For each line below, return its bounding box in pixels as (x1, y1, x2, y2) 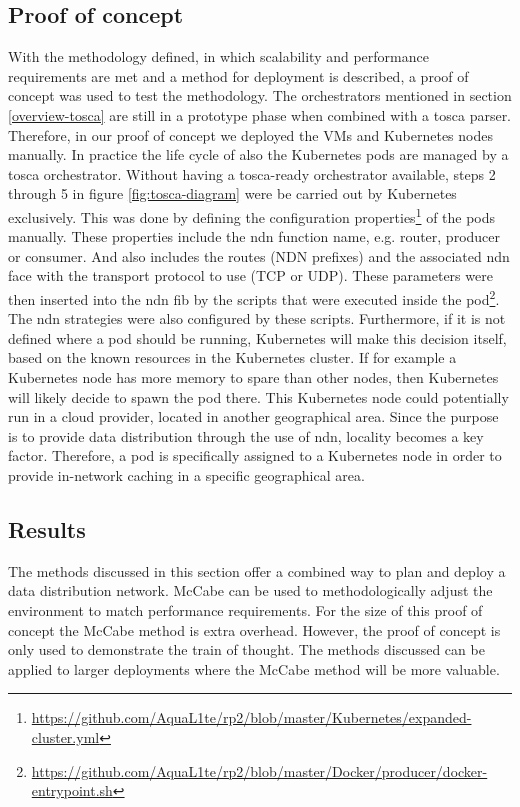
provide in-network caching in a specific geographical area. (8, 464, 365, 485)
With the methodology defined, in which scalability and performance (8, 46, 429, 67)
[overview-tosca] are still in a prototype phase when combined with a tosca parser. (8, 104, 512, 125)
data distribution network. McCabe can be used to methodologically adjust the (8, 580, 493, 601)
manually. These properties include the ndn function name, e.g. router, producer (8, 226, 501, 247)
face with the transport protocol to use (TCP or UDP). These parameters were (8, 265, 493, 286)
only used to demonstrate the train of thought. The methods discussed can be (8, 639, 485, 660)
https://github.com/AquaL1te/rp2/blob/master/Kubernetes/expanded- (31, 707, 472, 728)
